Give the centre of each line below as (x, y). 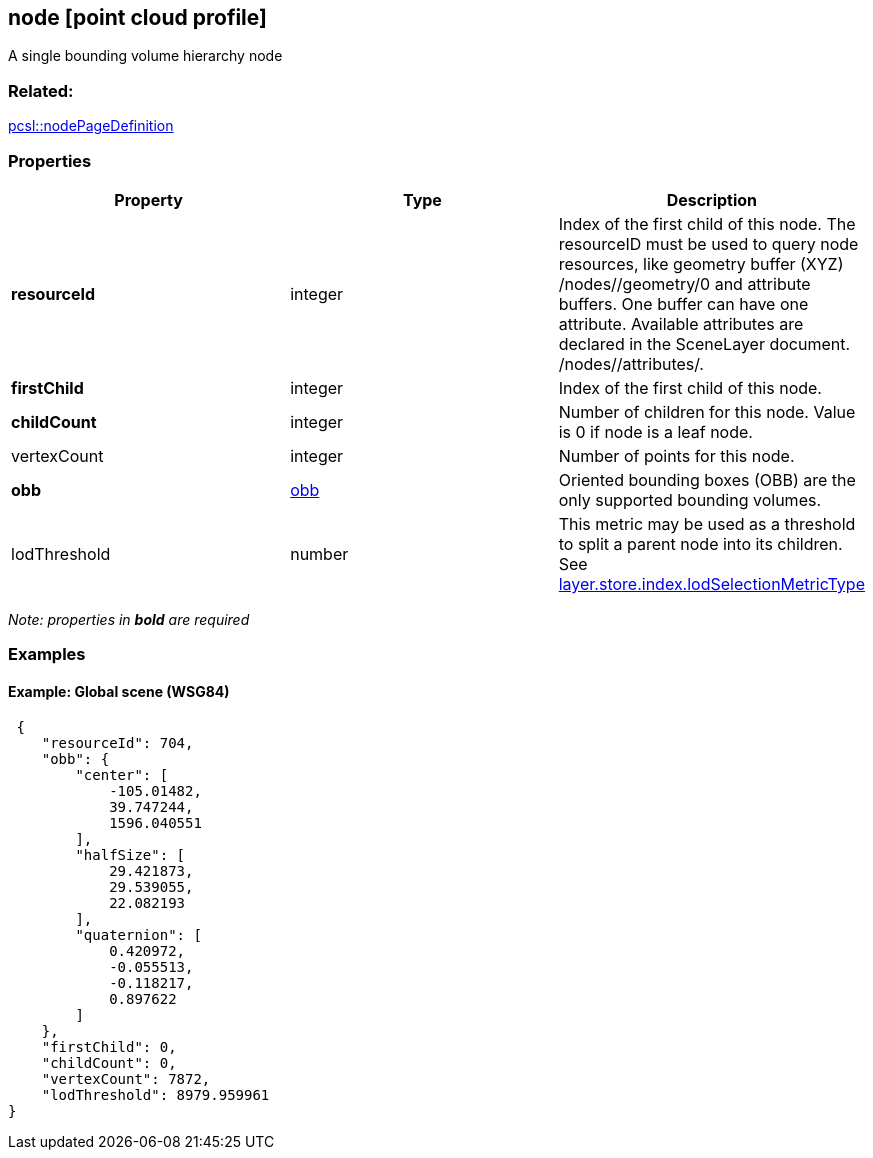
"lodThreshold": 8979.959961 (155, 1094)
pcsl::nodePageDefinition (91, 126)
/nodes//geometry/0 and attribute (684, 283)
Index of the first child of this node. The (707, 223)
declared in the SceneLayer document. (704, 343)
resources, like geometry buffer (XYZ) (701, 263)
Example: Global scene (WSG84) (119, 691)
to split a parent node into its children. (700, 543)
